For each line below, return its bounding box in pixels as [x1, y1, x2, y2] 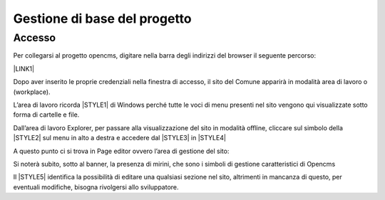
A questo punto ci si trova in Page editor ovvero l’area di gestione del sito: [13, 147, 230, 155]
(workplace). [13, 88, 51, 96]
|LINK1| [13, 64, 35, 73]
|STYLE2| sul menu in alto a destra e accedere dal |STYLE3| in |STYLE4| [13, 134, 226, 142]
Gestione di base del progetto [13, 11, 192, 26]
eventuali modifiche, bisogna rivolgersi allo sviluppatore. [13, 182, 179, 191]
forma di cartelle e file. [13, 110, 80, 119]
